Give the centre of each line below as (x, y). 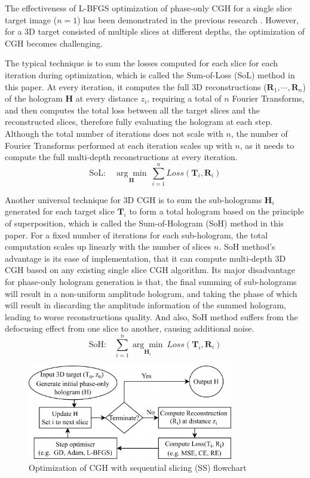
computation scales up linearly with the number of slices (108, 246)
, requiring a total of (184, 98)
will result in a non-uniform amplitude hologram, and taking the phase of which (151, 293)
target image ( (31, 19)
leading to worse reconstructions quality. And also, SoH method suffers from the (151, 316)
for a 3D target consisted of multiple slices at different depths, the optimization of (155, 31)
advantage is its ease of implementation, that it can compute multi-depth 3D (145, 258)
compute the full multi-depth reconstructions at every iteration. (121, 157)
